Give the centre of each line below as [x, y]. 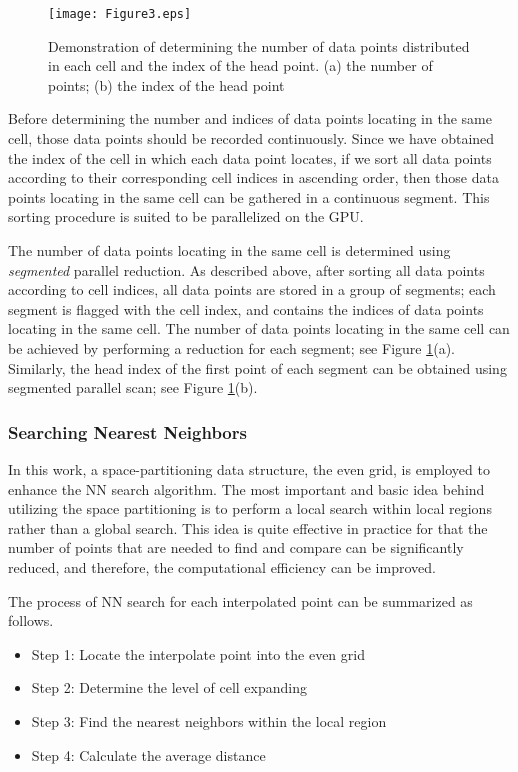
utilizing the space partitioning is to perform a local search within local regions [250, 508]
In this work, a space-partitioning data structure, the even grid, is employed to [249, 468]
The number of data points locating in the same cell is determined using [229, 250]
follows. [31, 620]
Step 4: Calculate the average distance [148, 754]
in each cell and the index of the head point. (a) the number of [240, 65]
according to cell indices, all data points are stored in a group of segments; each [252, 289]
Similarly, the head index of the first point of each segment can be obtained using [257, 367]
